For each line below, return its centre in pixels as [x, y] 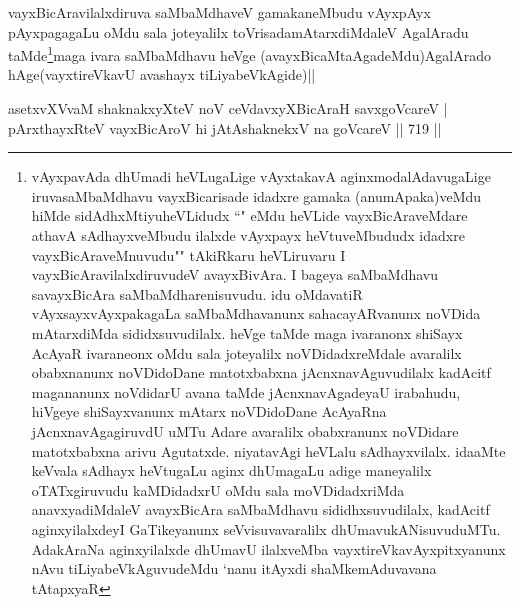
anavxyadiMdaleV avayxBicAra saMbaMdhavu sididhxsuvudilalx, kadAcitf [260, 509]
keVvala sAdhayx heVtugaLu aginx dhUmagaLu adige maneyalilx [231, 470]
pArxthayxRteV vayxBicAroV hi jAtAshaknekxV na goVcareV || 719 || [225, 127]
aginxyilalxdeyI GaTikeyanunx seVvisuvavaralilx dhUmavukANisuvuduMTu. [266, 528]
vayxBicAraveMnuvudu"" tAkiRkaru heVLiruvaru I [188, 254]
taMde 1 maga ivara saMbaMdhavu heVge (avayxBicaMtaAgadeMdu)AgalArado [250, 53]
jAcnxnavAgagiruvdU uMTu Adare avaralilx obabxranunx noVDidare [245, 430]
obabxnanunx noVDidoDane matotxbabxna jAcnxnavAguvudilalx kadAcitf [261, 372]
